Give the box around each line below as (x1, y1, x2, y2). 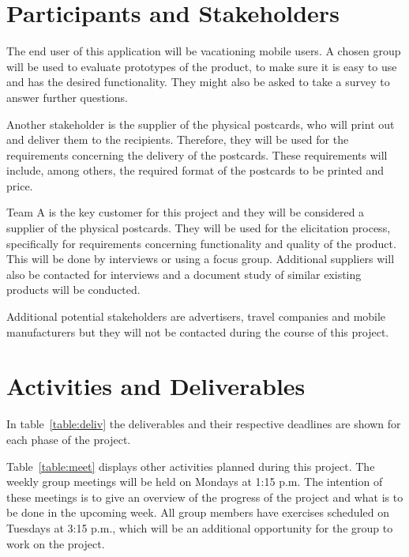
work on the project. (6, 535, 105, 551)
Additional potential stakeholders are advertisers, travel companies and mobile (6, 308, 386, 325)
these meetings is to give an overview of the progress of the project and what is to (6, 488, 403, 505)
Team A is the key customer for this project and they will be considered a (6, 204, 365, 220)
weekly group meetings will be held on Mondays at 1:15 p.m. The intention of (6, 473, 383, 490)
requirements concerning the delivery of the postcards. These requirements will (6, 146, 388, 163)
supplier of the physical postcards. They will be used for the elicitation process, (6, 220, 391, 236)
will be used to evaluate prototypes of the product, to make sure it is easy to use (6, 58, 397, 74)
